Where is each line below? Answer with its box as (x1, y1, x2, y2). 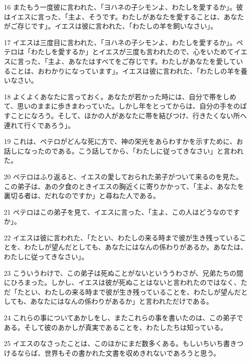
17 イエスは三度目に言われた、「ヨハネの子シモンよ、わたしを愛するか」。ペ (4, 37, 243, 47)
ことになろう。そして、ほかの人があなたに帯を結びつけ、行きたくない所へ (10, 110, 247, 120)
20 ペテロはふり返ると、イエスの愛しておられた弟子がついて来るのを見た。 (4, 171, 243, 181)
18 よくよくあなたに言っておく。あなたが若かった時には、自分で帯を (4, 91, 223, 101)
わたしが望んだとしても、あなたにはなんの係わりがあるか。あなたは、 (24, 242, 248, 252)
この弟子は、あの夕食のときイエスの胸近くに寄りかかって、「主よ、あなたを (4, 181, 244, 191)
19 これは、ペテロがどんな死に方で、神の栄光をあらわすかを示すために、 (4, 136, 236, 146)
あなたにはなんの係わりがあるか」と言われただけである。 (30, 296, 213, 306)
